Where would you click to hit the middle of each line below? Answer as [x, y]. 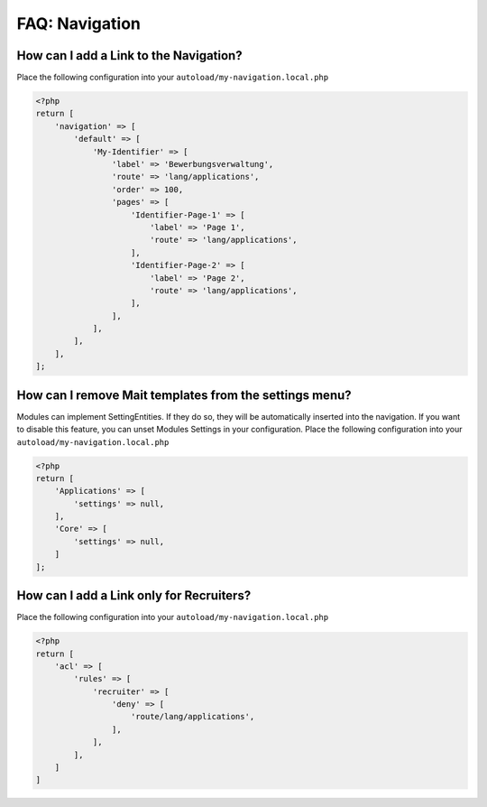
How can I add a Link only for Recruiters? [134, 596]
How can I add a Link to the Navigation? [129, 56]
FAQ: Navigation [79, 23]
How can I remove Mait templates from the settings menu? [184, 395]
